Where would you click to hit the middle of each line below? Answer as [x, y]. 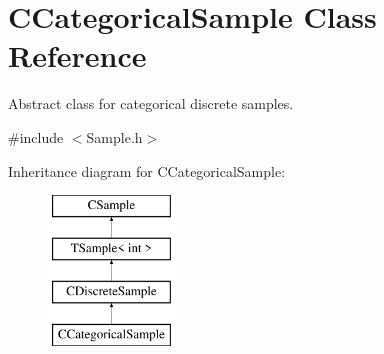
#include [36, 136]
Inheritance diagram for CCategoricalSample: [147, 170]
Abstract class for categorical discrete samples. [151, 103]
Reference [77, 55]
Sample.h [114, 136]
